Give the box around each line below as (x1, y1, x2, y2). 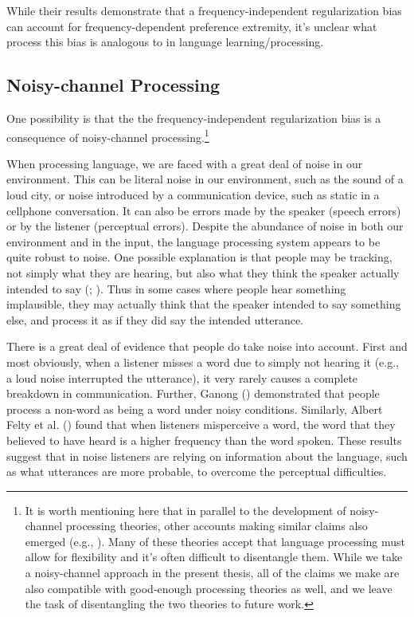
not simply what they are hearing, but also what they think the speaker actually (6, 264, 400, 281)
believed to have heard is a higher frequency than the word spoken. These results (6, 431, 402, 448)
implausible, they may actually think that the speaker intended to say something (6, 296, 401, 312)
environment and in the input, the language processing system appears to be (6, 233, 381, 250)
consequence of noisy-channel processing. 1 (6, 126, 209, 145)
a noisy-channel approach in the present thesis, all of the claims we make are (25, 564, 400, 581)
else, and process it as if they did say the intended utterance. (6, 311, 304, 328)
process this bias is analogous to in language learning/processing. (6, 33, 324, 50)
